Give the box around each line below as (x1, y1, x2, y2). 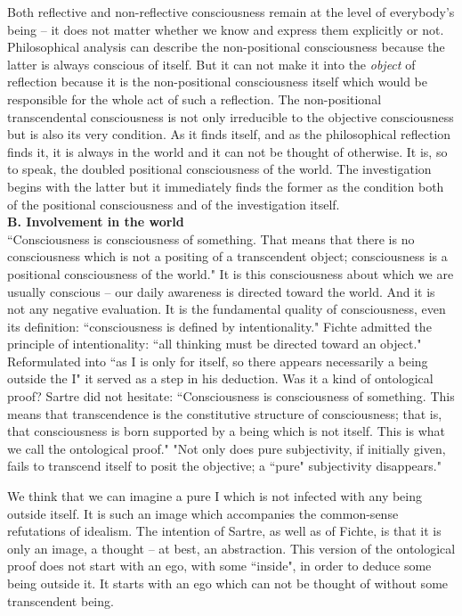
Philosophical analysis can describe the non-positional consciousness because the (7, 37, 445, 56)
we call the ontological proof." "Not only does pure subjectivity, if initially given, (7, 439, 446, 457)
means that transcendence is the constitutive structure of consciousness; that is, (7, 404, 442, 423)
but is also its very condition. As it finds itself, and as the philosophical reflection (7, 125, 451, 144)
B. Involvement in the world (7, 212, 184, 231)
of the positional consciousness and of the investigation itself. (7, 194, 340, 213)
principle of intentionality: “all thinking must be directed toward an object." (7, 334, 422, 353)
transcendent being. (7, 591, 114, 610)
